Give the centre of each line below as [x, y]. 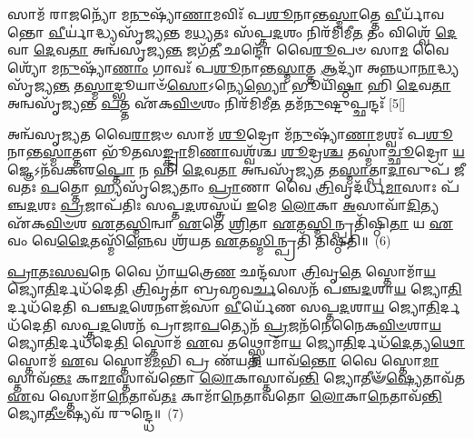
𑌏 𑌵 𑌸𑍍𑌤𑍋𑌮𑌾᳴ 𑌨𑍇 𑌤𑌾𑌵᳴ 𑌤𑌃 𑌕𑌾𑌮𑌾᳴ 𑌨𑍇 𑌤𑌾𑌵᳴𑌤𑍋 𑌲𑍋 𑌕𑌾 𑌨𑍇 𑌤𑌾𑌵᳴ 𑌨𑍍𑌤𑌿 [225, 395]
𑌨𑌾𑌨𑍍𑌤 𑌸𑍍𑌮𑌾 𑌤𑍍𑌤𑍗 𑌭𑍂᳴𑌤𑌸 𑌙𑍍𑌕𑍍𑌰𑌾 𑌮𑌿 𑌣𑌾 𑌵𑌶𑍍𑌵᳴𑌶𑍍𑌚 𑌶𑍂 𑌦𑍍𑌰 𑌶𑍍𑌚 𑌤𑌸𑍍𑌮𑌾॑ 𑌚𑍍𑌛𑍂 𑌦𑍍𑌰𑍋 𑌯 [236, 151]
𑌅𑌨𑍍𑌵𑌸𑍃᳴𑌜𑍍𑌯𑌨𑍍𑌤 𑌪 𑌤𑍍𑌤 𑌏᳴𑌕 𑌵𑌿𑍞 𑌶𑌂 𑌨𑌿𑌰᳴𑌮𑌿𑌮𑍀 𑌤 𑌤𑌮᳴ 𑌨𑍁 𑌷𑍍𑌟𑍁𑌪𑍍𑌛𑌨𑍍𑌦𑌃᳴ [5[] [207, 102]
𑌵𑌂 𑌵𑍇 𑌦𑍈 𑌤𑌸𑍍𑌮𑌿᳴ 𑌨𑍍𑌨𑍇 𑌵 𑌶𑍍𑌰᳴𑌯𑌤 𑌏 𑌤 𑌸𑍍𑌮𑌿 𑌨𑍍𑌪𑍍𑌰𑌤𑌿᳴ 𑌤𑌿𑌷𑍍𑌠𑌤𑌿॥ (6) [199, 240]
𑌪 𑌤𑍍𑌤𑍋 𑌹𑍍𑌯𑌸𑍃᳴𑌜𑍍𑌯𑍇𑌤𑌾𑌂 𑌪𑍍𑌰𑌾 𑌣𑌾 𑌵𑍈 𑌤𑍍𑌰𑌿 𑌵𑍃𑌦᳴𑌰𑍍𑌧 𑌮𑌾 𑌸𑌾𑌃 [238, 187]
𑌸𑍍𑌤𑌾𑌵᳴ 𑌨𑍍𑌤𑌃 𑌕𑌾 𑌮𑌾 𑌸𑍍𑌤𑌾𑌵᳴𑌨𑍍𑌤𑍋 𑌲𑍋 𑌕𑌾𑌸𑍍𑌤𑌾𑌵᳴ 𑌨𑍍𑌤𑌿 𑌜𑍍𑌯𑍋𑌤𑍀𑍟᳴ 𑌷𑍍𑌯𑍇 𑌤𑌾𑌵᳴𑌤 [237, 378]
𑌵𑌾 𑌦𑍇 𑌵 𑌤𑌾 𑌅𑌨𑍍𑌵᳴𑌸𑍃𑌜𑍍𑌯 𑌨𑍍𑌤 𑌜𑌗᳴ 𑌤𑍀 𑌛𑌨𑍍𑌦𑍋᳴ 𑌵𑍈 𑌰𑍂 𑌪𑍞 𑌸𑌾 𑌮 [208, 50]
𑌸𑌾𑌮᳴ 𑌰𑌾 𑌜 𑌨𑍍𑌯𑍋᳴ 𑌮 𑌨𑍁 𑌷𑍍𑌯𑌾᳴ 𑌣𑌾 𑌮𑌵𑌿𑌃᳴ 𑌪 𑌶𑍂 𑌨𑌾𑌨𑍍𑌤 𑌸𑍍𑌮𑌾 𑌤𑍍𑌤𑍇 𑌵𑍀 [205, 14]
